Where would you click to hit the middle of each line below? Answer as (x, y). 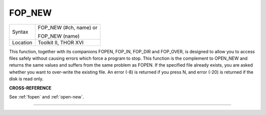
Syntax (20, 32)
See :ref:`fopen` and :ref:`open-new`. (47, 97)
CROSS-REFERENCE (30, 88)
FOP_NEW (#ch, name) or (68, 27)
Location (22, 43)
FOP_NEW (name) (59, 36)
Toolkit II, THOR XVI (61, 43)
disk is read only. (26, 79)
